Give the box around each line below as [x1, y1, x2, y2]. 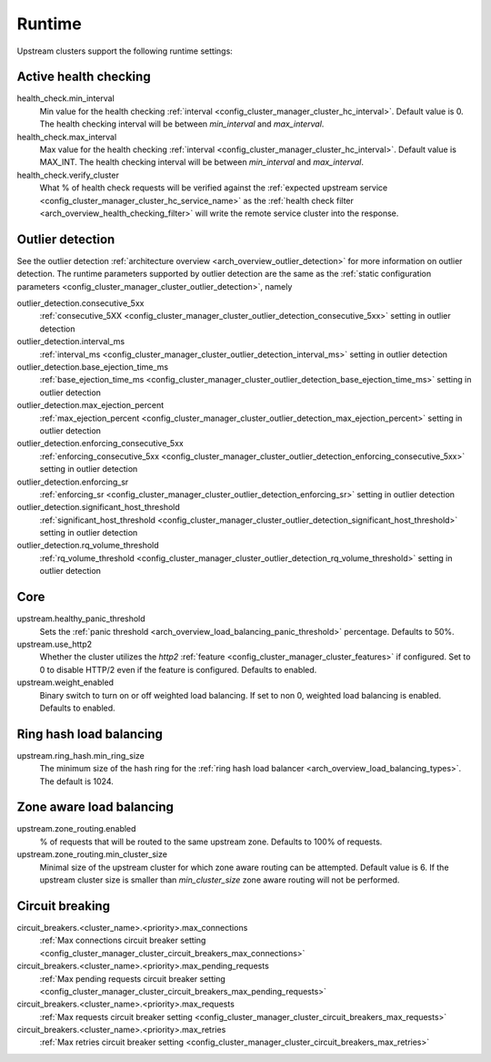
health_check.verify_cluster [16, 169, 120, 180]
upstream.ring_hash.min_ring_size [16, 750, 145, 761]
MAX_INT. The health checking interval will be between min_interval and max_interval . [39, 157, 364, 168]
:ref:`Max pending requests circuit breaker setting [39, 973, 226, 984]
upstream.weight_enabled [16, 677, 114, 688]
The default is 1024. [39, 775, 114, 787]
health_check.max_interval [16, 131, 117, 142]
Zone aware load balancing [16, 800, 175, 815]
